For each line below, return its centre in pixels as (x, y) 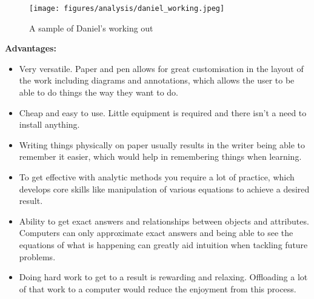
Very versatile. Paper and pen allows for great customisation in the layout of (161, 68)
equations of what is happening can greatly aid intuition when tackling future (163, 244)
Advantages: (31, 48)
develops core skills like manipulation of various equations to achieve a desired (164, 189)
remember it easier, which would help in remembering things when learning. (160, 156)
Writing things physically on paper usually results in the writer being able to (162, 144)
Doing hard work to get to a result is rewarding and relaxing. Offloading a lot (163, 277)
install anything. (49, 124)
